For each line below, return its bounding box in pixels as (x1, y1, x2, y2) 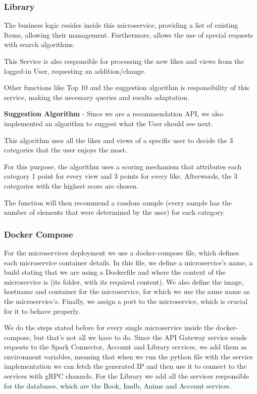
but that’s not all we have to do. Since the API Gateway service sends (34, 332, 247, 342)
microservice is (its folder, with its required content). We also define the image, (4, 276, 244, 287)
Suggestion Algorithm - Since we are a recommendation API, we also (4, 108, 223, 119)
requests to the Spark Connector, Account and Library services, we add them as (4, 342, 247, 352)
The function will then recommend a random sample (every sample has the (4, 197, 232, 207)
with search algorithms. (4, 39, 75, 49)
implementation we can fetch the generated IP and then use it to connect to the (4, 361, 247, 371)
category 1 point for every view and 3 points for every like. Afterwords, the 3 (4, 171, 238, 181)
